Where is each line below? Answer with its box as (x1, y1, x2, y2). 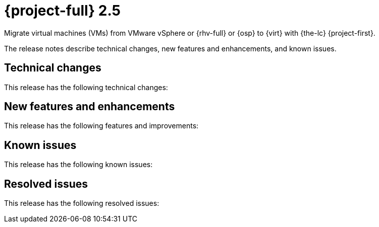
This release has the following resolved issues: (4, 199, 159, 208)
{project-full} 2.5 (4, 2, 121, 19)
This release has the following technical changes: (4, 83, 168, 92)
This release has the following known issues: (4, 160, 153, 169)
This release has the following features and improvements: (4, 121, 199, 130)
